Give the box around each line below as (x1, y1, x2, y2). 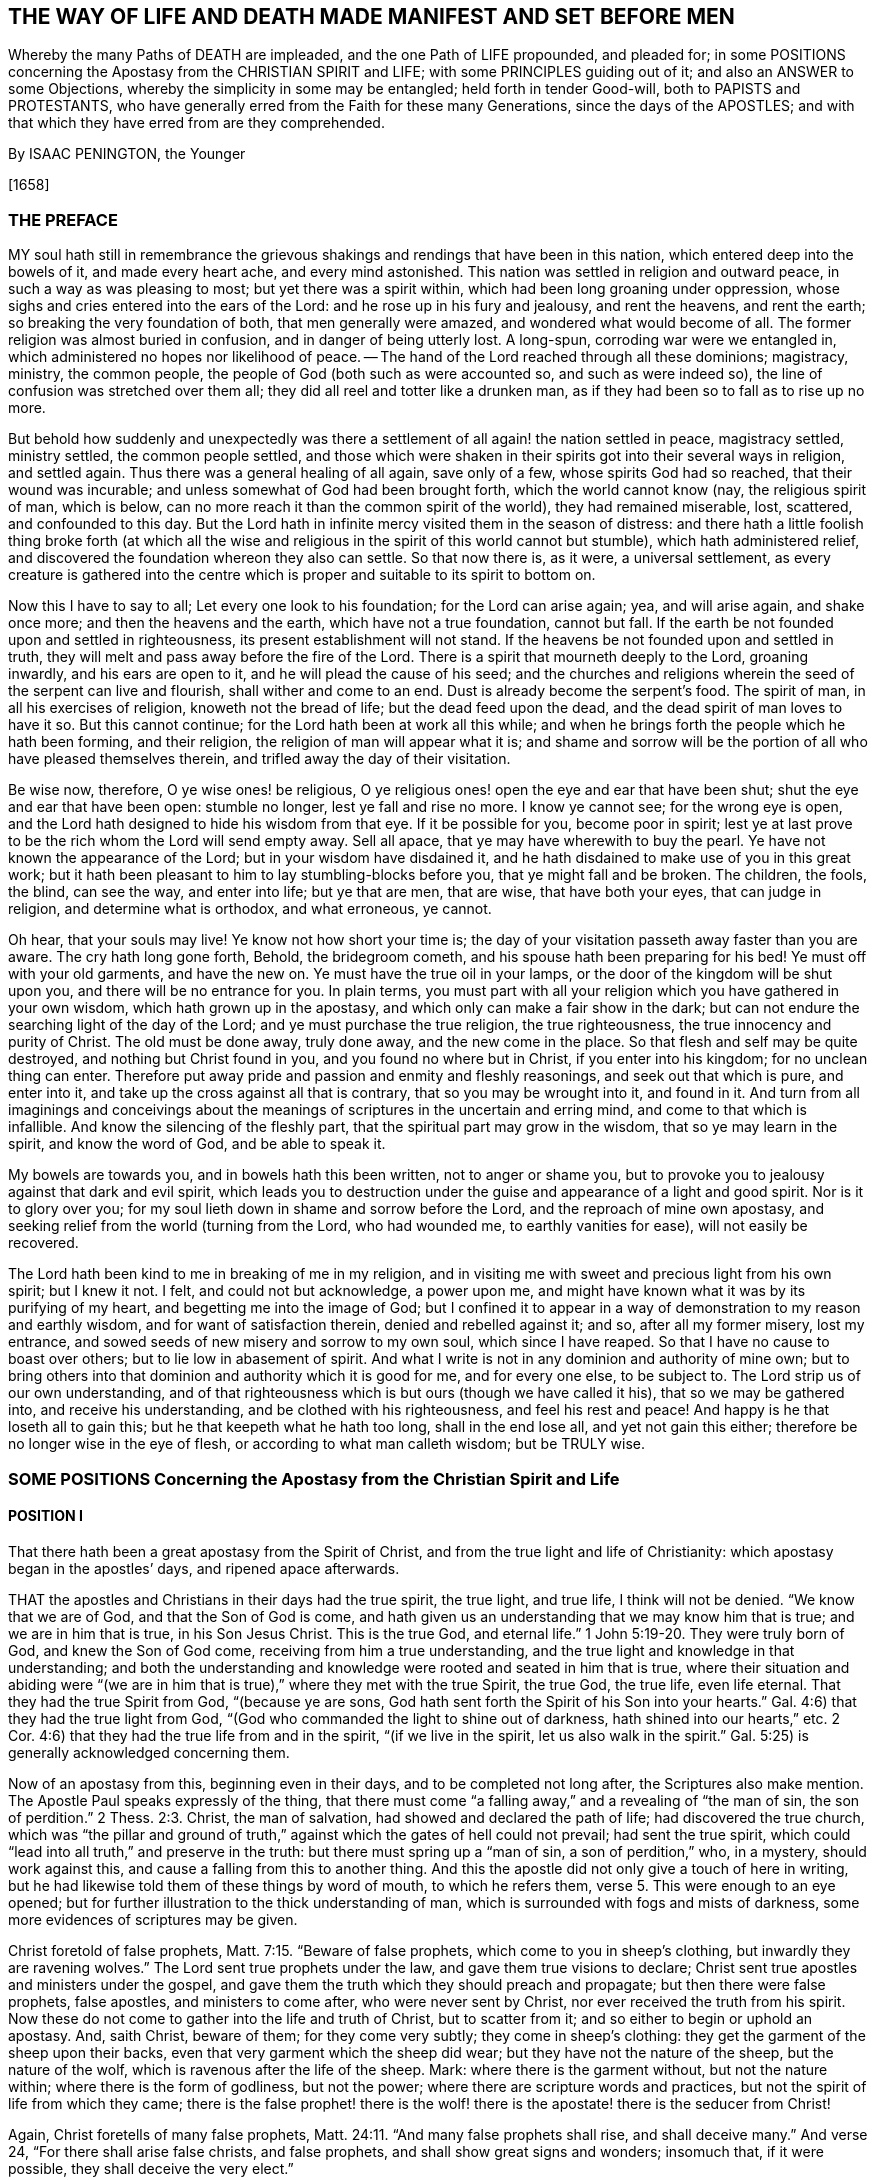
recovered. (8, 1234, 79, 1252)
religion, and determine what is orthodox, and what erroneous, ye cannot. (8, 900, 492, 918)
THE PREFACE (8, 209, 118, 230)
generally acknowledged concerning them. (8, 1743, 290, 1761)
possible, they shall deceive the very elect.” (8, 2159, 294, 2177)
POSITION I (8, 1507, 83, 1525)
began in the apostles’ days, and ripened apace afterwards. (8, 1559, 400, 1577)
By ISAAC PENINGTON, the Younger (8, 145, 246, 163)
